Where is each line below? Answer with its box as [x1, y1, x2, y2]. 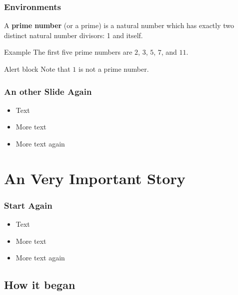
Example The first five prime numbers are [4, 47, 132, 57]
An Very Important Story [4, 168, 185, 188]
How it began [4, 277, 75, 292]
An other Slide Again [4, 85, 92, 97]
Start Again [4, 199, 52, 211]
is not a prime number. [78, 64, 149, 74]
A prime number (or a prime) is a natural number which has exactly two [4, 20, 234, 31]
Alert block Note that [4, 64, 70, 74]
